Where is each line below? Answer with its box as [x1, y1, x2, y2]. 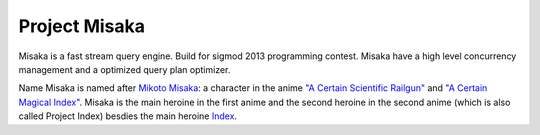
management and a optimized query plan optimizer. [18, 63, 231, 75]
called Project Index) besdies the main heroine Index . [18, 110, 238, 122]
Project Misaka [18, 15, 145, 37]
